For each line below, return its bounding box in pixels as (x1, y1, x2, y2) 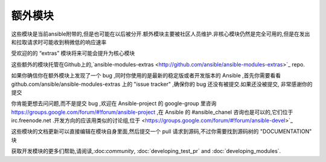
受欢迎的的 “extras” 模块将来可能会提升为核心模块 (11, 50, 135, 57)
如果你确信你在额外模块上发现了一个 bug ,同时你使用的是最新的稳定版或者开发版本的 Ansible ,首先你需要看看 (11, 72, 281, 79)
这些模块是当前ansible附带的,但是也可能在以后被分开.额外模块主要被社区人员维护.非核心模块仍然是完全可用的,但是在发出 (11, 30, 310, 37)
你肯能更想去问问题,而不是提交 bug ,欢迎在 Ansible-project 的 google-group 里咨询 (11, 100, 217, 107)
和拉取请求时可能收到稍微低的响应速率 (11, 38, 107, 45)
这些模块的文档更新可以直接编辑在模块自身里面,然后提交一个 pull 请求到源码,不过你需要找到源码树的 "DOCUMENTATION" (11, 128, 312, 135)
